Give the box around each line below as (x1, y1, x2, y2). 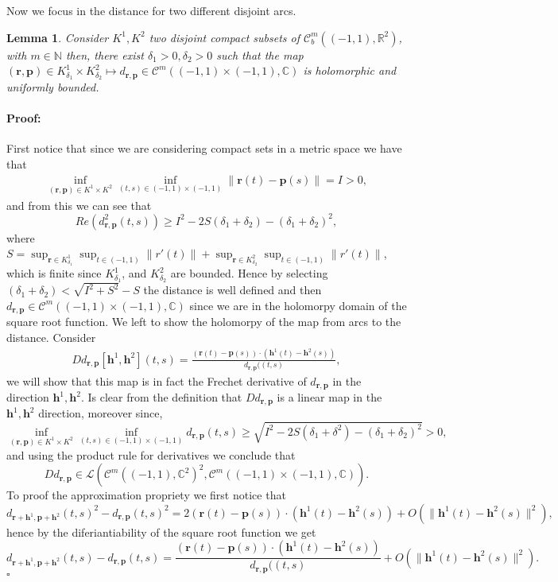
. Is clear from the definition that (80, 389, 242, 405)
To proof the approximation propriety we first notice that (6, 487, 286, 503)
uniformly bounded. (6, 79, 99, 95)
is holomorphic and (303, 62, 397, 79)
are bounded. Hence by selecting (170, 265, 328, 281)
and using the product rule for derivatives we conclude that (6, 446, 296, 463)
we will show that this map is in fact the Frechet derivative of (6, 372, 307, 389)
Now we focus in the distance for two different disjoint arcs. (6, 2, 296, 18)
